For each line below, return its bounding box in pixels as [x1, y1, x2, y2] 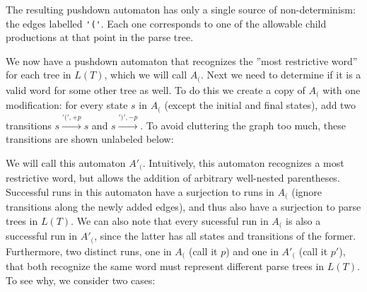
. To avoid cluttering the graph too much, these [140, 117, 346, 132]
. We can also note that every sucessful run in [71, 213, 269, 228]
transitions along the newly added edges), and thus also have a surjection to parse [6, 199, 361, 214]
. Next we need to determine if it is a [200, 67, 361, 82]
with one [322, 82, 361, 97]
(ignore [291, 184, 322, 199]
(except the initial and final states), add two [164, 98, 356, 112]
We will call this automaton [6, 155, 126, 170]
